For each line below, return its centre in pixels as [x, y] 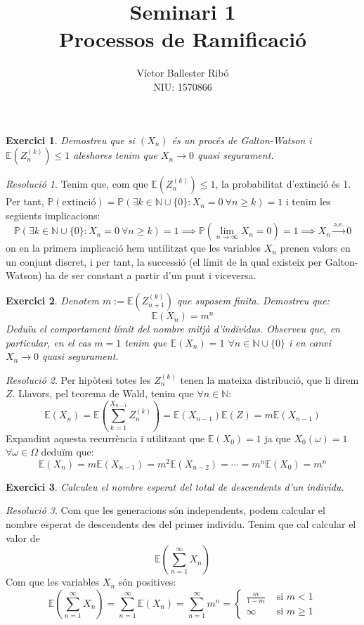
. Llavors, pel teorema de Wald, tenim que [103, 393]
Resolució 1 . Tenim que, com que [77, 184]
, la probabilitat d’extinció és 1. [283, 184]
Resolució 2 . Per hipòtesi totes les [78, 379]
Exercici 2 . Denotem [52, 301]
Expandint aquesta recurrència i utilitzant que [105, 438]
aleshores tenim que [115, 155]
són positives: [147, 582]
